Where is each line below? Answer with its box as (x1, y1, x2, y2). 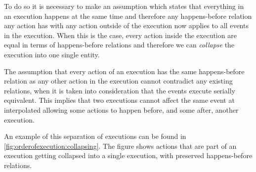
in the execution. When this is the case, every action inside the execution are (4, 30, 237, 40)
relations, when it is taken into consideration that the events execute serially (4, 85, 235, 95)
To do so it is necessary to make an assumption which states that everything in (4, 1, 244, 11)
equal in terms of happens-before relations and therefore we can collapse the (4, 40, 235, 50)
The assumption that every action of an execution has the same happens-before (4, 66, 245, 76)
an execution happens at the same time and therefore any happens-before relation (4, 10, 252, 21)
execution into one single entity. (4, 49, 100, 59)
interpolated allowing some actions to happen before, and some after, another (4, 104, 239, 115)
